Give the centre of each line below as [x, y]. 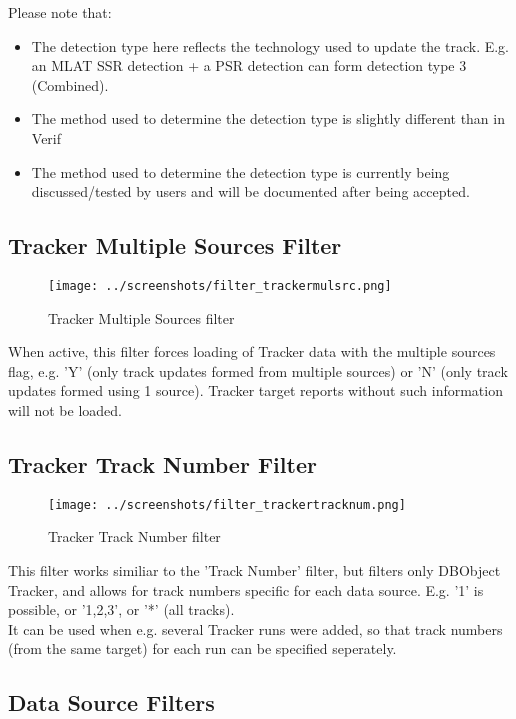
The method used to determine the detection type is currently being [240, 171]
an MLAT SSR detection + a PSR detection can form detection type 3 [249, 65]
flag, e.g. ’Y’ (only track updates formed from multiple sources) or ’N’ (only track [258, 370]
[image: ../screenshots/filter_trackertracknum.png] [227, 504]
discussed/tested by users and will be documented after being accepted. [250, 191]
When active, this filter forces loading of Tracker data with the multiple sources [252, 351]
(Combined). [70, 84]
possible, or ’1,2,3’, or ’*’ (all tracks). [121, 609]
